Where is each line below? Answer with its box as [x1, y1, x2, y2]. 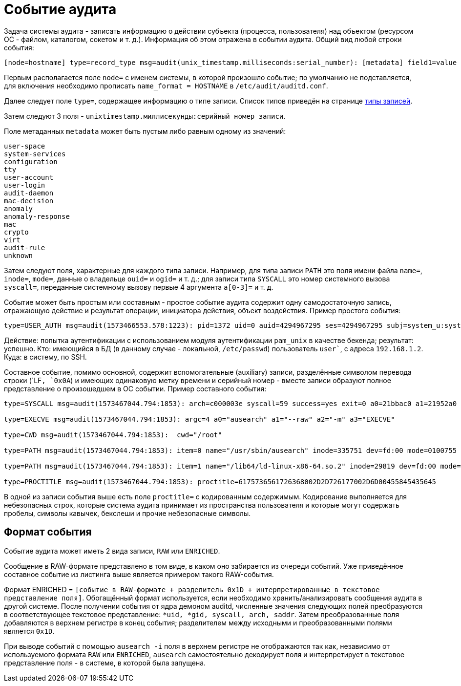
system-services [4, 150, 66, 158]
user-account [4, 173, 54, 181]
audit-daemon [4, 189, 54, 197]
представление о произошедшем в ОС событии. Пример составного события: [4, 384, 267, 393]
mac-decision [4, 196, 54, 205]
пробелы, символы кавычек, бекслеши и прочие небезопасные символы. [4, 509, 251, 517]
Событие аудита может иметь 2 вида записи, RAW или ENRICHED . [4, 546, 220, 555]
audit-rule [4, 243, 45, 252]
